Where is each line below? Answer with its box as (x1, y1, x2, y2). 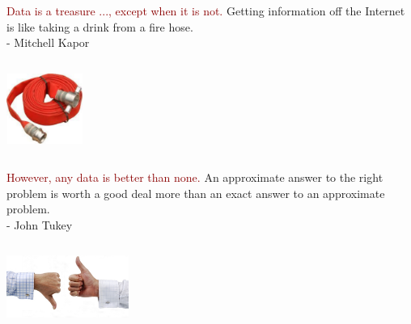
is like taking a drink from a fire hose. (6, 18, 193, 35)
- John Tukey (6, 216, 73, 233)
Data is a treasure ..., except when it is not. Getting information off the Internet (6, 2, 405, 19)
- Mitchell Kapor (6, 34, 90, 51)
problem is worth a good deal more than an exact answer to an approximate (6, 184, 385, 201)
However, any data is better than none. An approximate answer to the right (6, 169, 383, 186)
